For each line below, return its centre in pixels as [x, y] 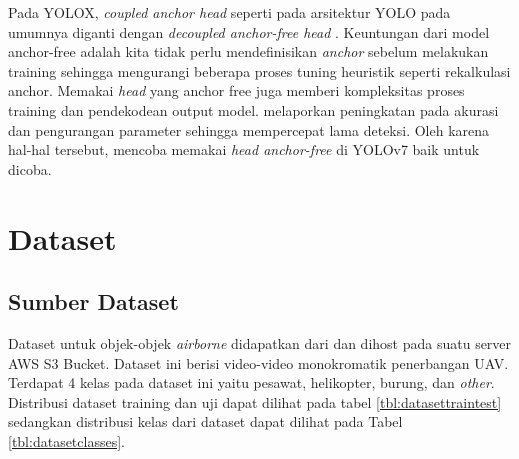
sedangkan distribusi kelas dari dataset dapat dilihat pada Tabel [205, 421]
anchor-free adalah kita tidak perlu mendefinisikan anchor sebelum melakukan [248, 51]
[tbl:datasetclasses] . [66, 440]
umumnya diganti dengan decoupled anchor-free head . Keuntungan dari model [249, 31]
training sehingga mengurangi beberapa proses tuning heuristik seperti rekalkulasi [259, 70]
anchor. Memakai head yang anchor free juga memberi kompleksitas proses [236, 90]
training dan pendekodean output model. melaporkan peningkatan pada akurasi [253, 109]
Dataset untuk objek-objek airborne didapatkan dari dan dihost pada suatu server [260, 342]
